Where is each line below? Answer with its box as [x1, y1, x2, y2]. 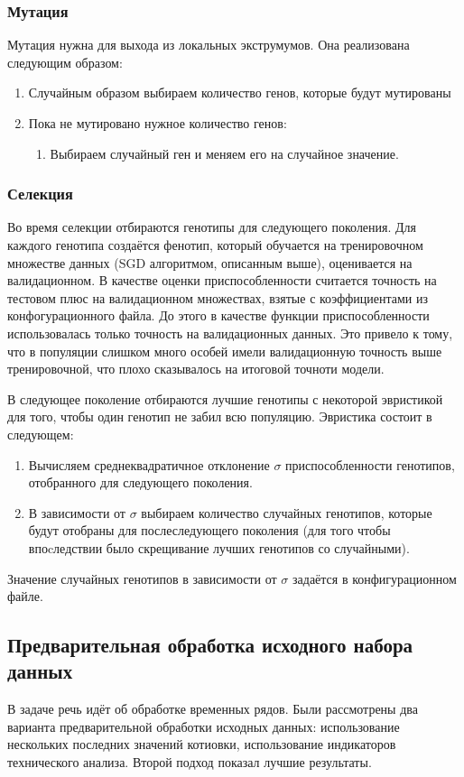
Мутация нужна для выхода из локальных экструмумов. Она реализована [7, 35, 410, 54]
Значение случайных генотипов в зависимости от [7, 569, 277, 587]
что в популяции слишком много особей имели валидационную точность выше [7, 341, 442, 360]
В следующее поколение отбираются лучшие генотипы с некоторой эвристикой [7, 389, 443, 408]
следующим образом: [7, 52, 123, 71]
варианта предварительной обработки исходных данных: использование [7, 717, 400, 735]
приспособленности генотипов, [285, 455, 455, 474]
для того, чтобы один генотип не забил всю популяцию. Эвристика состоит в [7, 407, 432, 426]
